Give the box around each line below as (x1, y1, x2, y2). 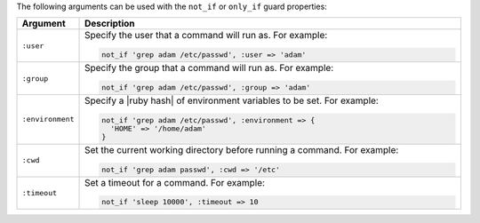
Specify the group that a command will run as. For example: (84, 62, 334, 75)
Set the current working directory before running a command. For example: (84, 143, 399, 155)
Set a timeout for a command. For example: (84, 176, 266, 188)
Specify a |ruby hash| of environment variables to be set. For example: (84, 94, 380, 107)
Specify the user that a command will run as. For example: (84, 29, 328, 42)
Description (84, 18, 135, 30)
